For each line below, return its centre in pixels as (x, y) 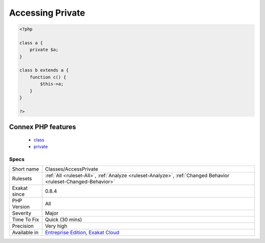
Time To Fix (26, 219)
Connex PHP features (42, 127)
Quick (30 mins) (64, 219)
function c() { (48, 77)
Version (21, 207)
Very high (56, 226)
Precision (23, 226)
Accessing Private (47, 13)
